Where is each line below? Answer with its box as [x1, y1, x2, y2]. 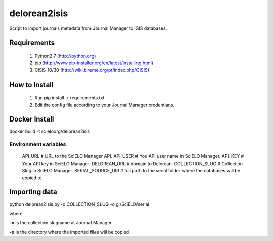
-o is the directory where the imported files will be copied [9, 229, 129, 235]
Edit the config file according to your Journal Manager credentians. [34, 102, 174, 108]
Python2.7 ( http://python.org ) [34, 53, 96, 59]
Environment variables [9, 141, 66, 148]
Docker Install [9, 115, 54, 124]
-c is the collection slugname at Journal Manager [9, 220, 112, 226]
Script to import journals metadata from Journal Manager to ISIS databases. [9, 25, 167, 31]
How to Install [9, 80, 54, 89]
